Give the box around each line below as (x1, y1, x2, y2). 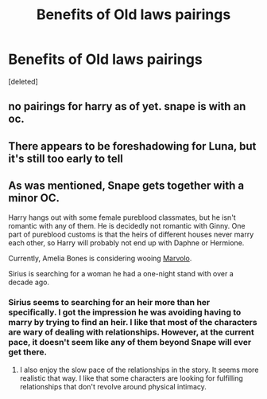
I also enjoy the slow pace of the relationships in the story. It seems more (19, 365, 259, 374)
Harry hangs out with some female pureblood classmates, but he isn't (8, 213, 236, 222)
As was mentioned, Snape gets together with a (8, 179, 245, 193)
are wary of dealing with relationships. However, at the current (8, 327, 254, 338)
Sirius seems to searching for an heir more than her (8, 297, 211, 308)
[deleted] (8, 76, 38, 86)
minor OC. (8, 191, 60, 205)
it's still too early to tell (8, 151, 123, 165)
